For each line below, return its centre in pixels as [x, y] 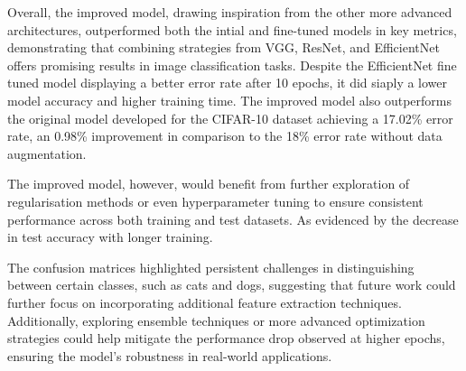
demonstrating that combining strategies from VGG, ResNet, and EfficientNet [224, 47]
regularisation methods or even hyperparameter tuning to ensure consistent [215, 201]
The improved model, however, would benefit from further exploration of [209, 184]
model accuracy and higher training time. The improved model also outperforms [229, 100]
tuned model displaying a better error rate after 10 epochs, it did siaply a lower [228, 83]
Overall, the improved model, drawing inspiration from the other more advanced [230, 12]
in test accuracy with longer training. [110, 237]
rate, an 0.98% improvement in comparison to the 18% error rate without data [225, 136]
